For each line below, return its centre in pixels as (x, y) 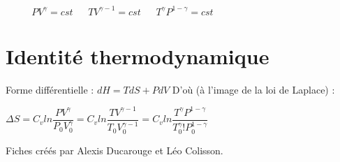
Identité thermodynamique (138, 56)
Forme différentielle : (50, 89)
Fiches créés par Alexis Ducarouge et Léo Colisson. (114, 150)
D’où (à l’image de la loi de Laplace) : (253, 89)
